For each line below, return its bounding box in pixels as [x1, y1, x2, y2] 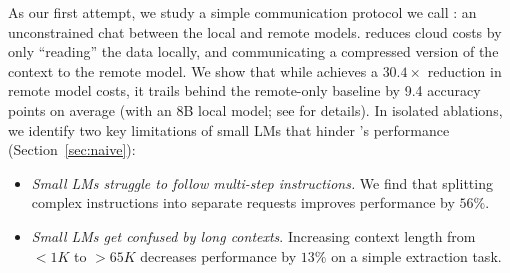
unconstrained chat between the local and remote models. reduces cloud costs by [8, 21, 502, 42]
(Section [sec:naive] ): [8, 139, 136, 160]
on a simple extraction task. [331, 245, 502, 266]
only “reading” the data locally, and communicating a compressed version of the [8, 41, 499, 62]
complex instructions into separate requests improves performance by [31, 192, 455, 213]
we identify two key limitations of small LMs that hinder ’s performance [8, 119, 450, 140]
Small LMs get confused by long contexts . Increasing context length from [31, 225, 476, 246]
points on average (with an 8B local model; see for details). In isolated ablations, [8, 99, 503, 120]
